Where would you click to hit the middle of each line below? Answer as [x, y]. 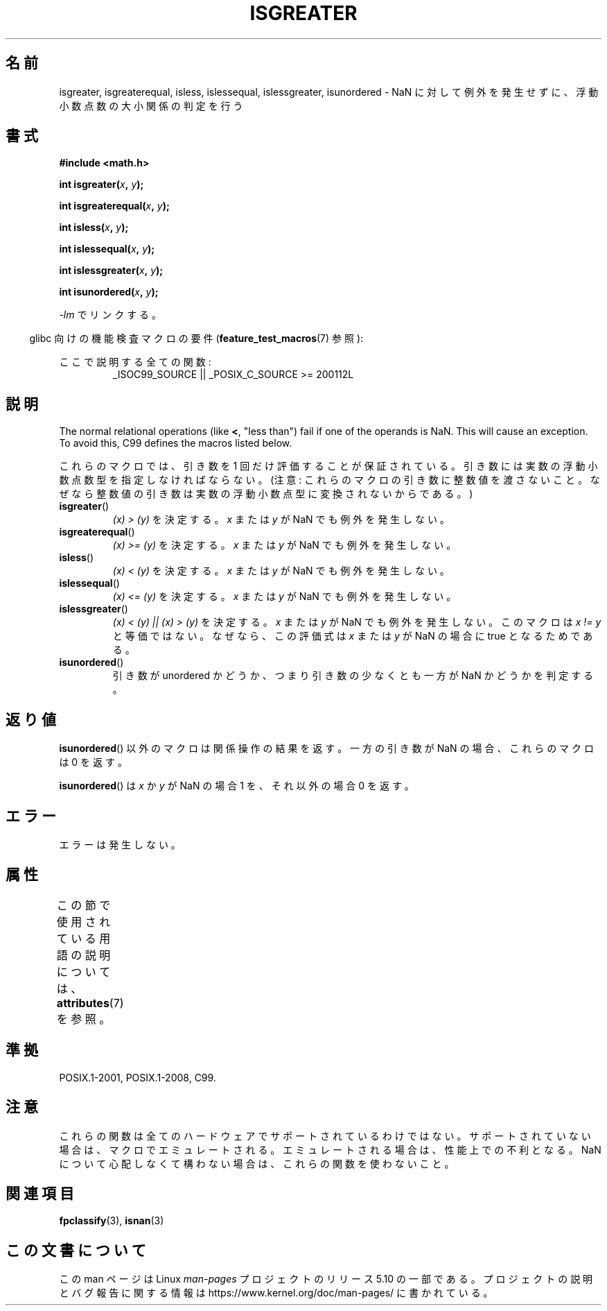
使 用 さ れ [83, 922]
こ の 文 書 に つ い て [76, 1250]
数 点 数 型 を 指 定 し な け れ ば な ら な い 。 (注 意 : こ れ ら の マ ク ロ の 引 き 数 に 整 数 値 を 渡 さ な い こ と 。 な [329, 480]
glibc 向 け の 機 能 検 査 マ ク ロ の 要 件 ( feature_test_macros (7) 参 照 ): [196, 339]
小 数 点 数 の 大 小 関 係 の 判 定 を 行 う [151, 105]
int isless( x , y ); [94, 228]
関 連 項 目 [40, 1193]
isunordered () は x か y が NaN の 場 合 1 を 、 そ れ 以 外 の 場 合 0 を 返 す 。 [237, 786]
